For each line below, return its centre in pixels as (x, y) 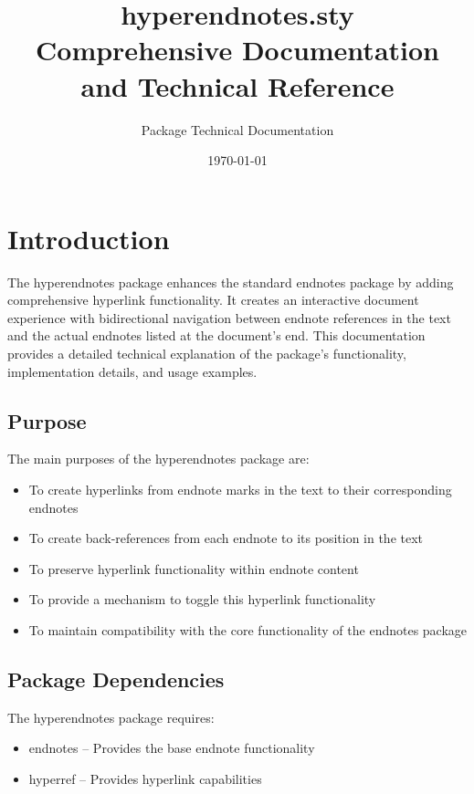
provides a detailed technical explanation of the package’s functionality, (207, 353)
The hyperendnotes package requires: (111, 717)
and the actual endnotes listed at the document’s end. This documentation (216, 335)
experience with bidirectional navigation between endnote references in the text (229, 317)
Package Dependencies (116, 679)
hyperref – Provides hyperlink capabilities (145, 778)
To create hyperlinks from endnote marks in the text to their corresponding (240, 489)
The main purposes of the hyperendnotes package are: (158, 459)
